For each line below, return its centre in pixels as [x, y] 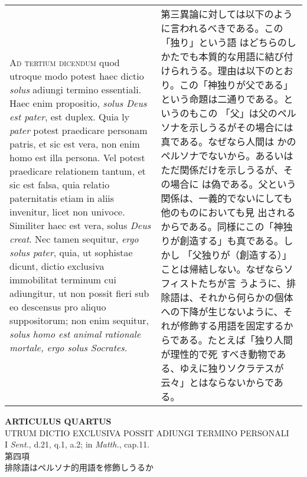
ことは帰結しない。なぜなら [222, 269]
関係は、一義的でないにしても [227, 198]
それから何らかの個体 [246, 297]
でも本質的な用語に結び [232, 56]
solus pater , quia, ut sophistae [71, 252]
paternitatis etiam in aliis [62, 198]
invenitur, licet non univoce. [67, 212]
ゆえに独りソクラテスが [232, 368]
